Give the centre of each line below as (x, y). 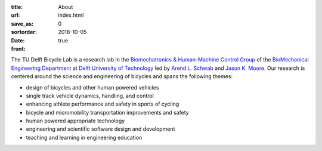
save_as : (22, 23)
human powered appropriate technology (75, 121)
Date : (18, 40)
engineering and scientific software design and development (100, 129)
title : (17, 7)
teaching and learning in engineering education (84, 137)
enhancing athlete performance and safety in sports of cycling (103, 104)
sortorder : (24, 32)
